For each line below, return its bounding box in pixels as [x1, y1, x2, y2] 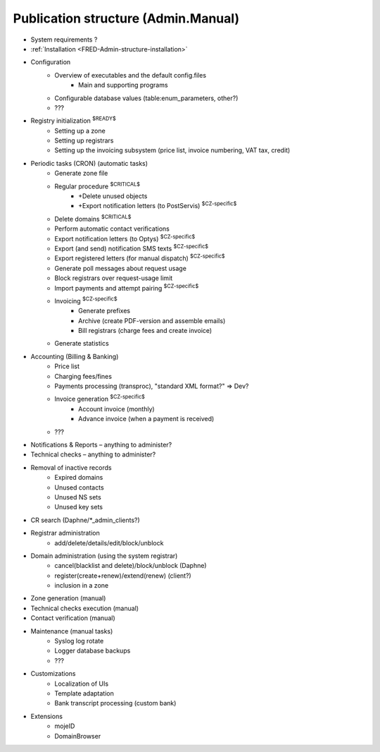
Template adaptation [54, 689, 114, 698]
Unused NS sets [54, 492, 101, 501]
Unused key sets [54, 503, 103, 511]
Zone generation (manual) [30, 594, 106, 602]
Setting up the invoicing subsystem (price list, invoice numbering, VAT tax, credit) [54, 146, 291, 154]
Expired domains [54, 473, 103, 482]
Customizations [30, 669, 77, 678]
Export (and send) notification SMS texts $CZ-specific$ [54, 243, 209, 253]
